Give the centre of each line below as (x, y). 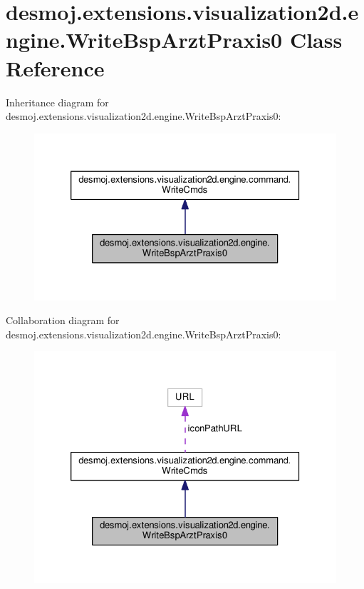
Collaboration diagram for (63, 320)
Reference (55, 67)
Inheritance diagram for (57, 102)
